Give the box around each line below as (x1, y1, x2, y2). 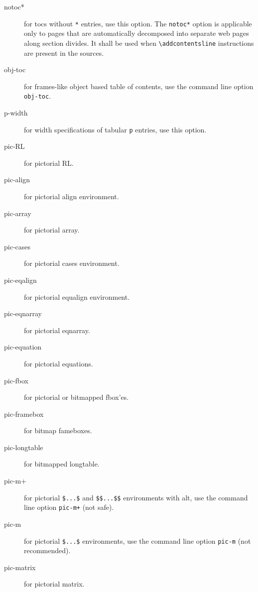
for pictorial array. (24, 225, 80, 235)
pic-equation (4, 342, 42, 352)
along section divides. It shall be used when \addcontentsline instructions (24, 37, 254, 48)
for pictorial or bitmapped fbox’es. (24, 392, 129, 402)
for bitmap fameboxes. (24, 425, 92, 436)
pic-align (4, 174, 30, 185)
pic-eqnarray (4, 308, 42, 319)
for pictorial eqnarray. (24, 325, 90, 335)
